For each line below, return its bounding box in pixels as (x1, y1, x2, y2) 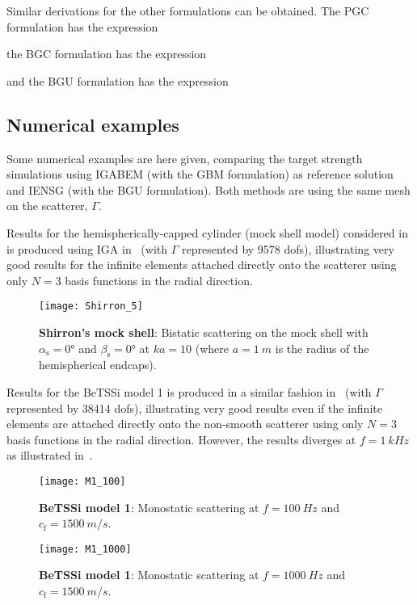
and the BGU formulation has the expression (6, 72, 229, 89)
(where (195, 339, 229, 356)
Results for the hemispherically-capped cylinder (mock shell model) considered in (6, 224, 408, 241)
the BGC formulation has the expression (6, 45, 207, 62)
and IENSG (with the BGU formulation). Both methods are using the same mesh (6, 181, 411, 198)
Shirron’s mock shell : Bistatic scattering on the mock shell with (39, 323, 369, 340)
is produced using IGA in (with (6, 240, 168, 257)
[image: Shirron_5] (39, 300, 143, 313)
